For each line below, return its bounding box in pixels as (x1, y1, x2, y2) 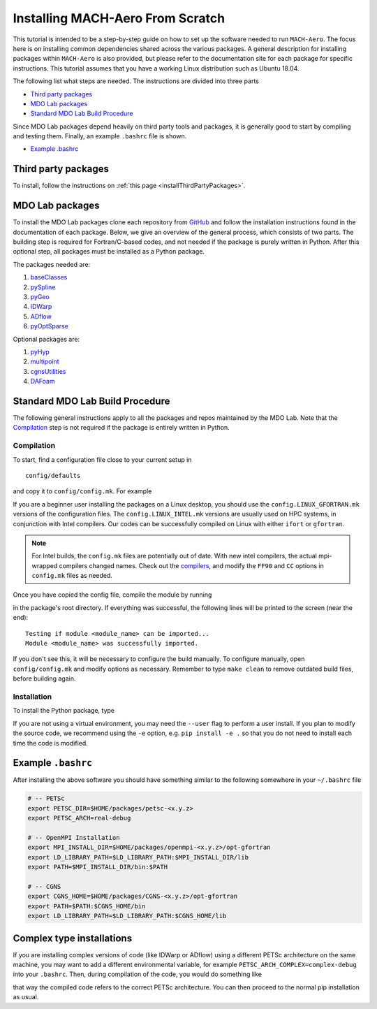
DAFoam (30, 377, 55, 386)
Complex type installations (13, 932, 133, 944)
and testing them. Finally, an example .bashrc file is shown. (13, 132, 187, 140)
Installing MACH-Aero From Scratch (13, 10, 226, 26)
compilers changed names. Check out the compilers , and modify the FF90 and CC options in (59, 561, 324, 569)
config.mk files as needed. (31, 572, 113, 580)
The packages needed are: (13, 260, 91, 268)
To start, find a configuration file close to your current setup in (13, 455, 192, 464)
